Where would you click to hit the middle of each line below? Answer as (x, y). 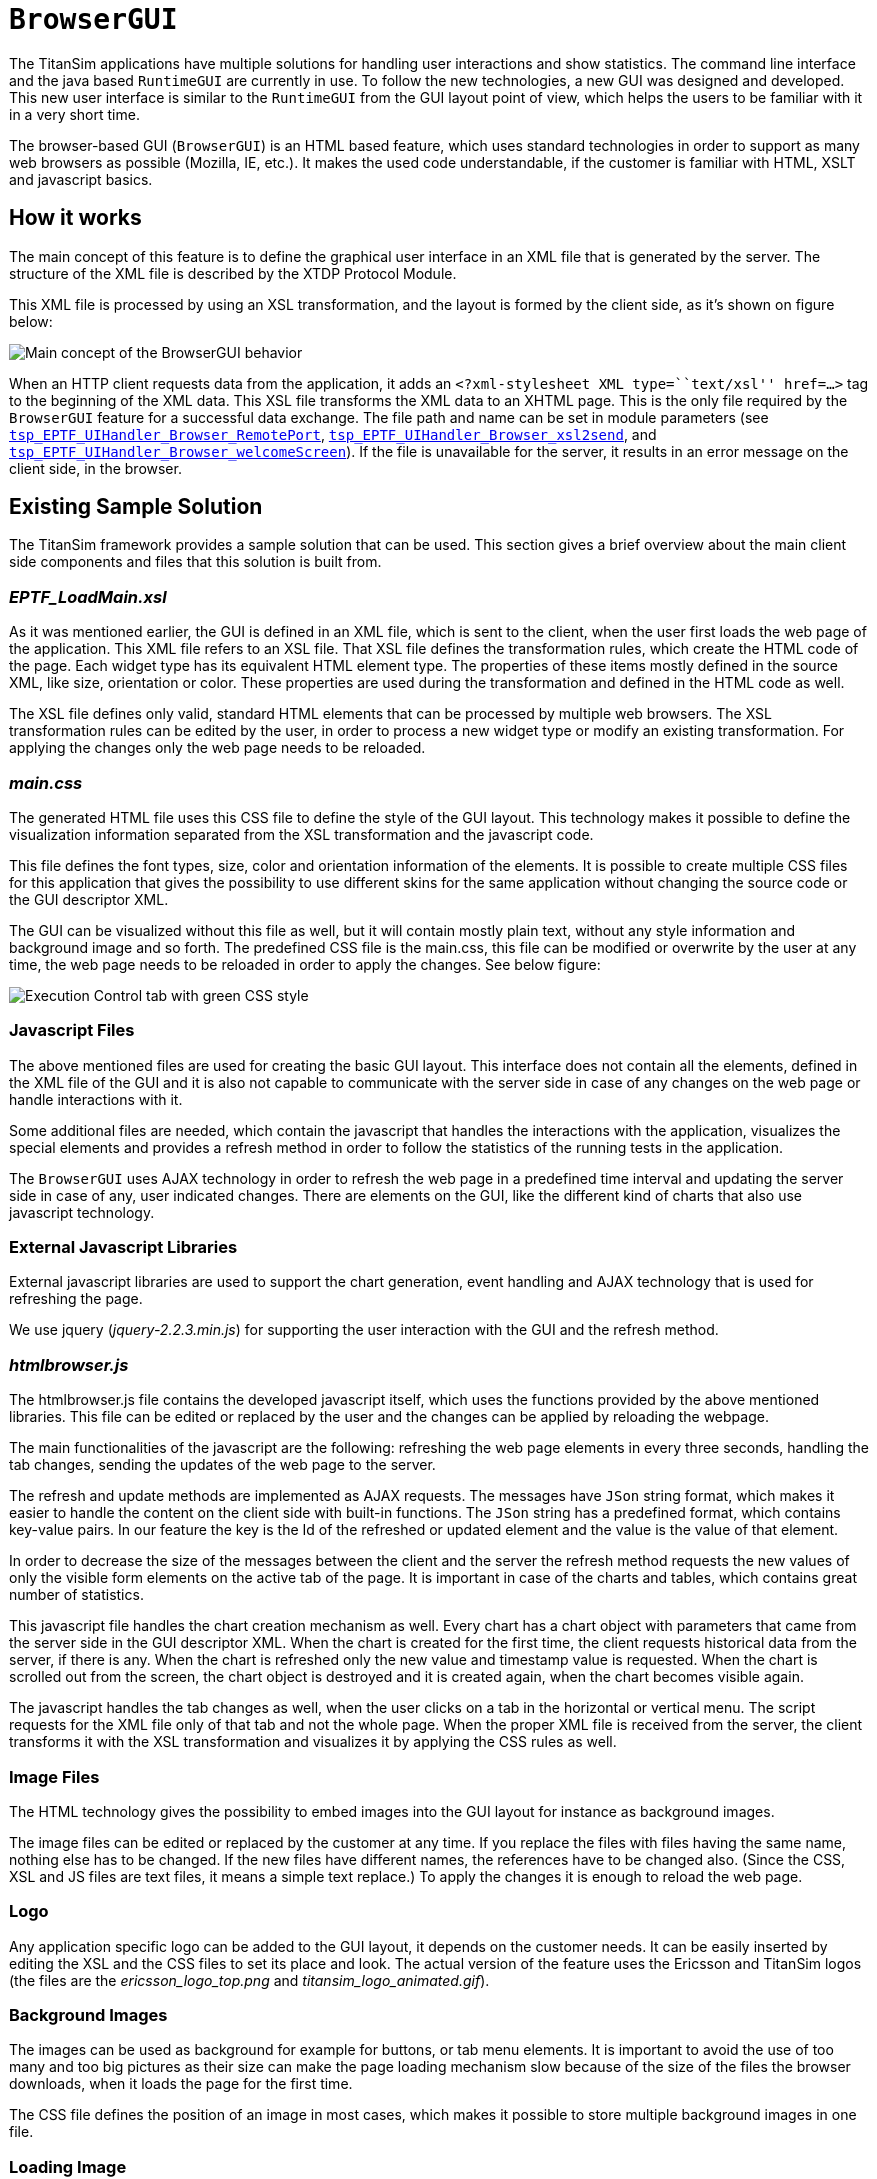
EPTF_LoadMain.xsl (88, 596)
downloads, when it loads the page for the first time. (181, 2084)
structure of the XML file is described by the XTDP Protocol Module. (233, 273)
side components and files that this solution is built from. (195, 562)
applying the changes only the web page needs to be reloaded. (217, 748)
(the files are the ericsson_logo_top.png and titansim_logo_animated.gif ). (249, 1980)
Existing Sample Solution (136, 507)
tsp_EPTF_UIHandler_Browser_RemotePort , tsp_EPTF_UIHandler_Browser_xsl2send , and (333, 434)
